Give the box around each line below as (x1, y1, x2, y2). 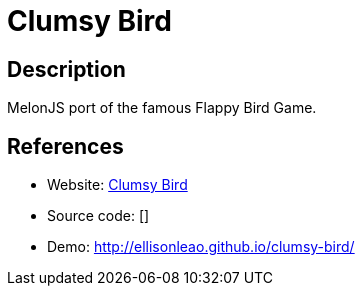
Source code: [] (47, 207, 150, 225)
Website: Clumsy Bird (47, 176, 188, 194)
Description (7, 56, 126, 82)
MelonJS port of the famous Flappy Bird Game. (7, 99, 317, 117)
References (7, 133, 124, 159)
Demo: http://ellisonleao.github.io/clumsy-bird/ (47, 238, 355, 256)
